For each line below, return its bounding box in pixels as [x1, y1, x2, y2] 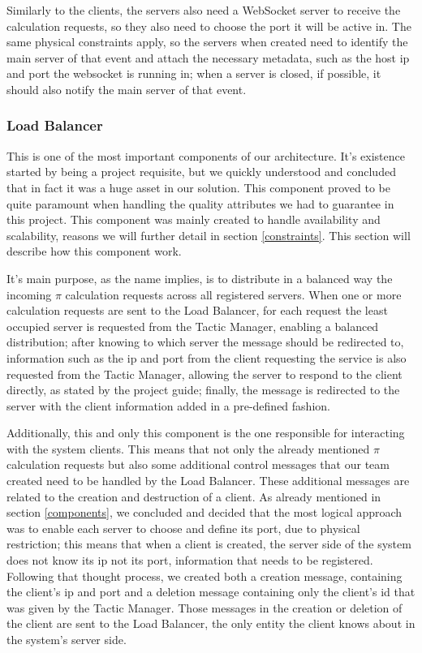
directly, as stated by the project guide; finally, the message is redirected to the [6, 381, 400, 398]
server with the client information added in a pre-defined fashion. [6, 397, 330, 414]
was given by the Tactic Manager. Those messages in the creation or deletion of [6, 599, 403, 616]
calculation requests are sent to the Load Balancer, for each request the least [6, 302, 388, 319]
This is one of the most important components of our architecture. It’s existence [6, 147, 405, 164]
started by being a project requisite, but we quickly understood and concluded [6, 163, 396, 180]
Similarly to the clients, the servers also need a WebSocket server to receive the [6, 2, 401, 18]
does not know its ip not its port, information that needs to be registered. [6, 552, 373, 569]
